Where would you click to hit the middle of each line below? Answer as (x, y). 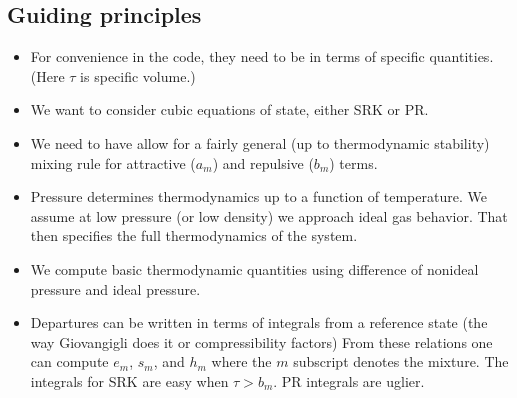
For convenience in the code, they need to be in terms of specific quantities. (262, 56)
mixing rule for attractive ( (113, 162)
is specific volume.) (138, 75)
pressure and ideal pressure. (115, 288)
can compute (69, 361)
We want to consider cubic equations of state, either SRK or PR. (229, 109)
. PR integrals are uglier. (349, 380)
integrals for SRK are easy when (129, 380)
